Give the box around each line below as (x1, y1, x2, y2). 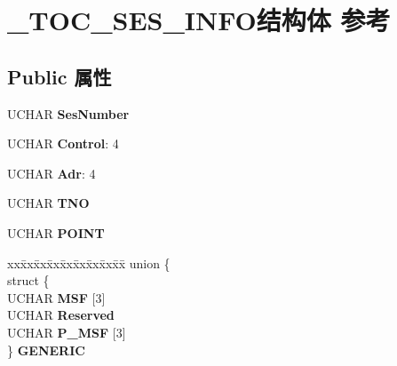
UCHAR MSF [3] (7, 288, 106, 306)
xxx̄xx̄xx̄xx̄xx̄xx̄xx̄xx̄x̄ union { (7, 253, 171, 272)
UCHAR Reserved (7, 306, 115, 324)
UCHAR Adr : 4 (7, 163, 96, 182)
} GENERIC (7, 340, 85, 359)
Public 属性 (7, 62, 112, 90)
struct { (7, 271, 50, 290)
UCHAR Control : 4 (7, 134, 119, 153)
